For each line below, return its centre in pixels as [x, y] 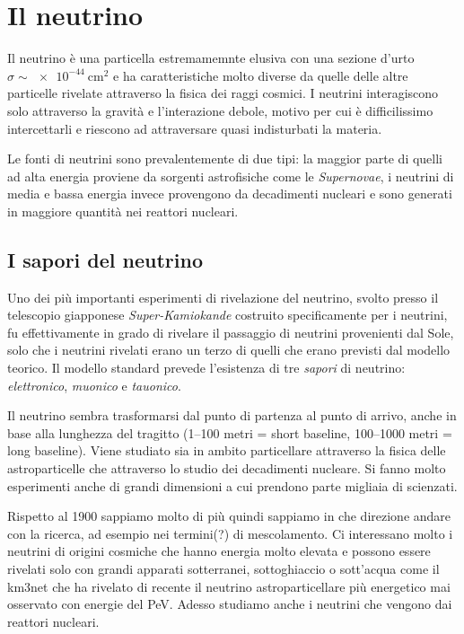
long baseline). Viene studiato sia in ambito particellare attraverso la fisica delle [227, 450]
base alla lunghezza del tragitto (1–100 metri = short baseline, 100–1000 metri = [230, 432]
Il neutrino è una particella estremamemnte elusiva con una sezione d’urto [211, 58]
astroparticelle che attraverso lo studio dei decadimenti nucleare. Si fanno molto [227, 468]
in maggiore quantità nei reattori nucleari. [123, 211]
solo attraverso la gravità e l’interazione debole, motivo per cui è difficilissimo [220, 110]
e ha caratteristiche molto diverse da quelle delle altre [261, 75]
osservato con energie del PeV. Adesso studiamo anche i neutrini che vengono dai [230, 604]
